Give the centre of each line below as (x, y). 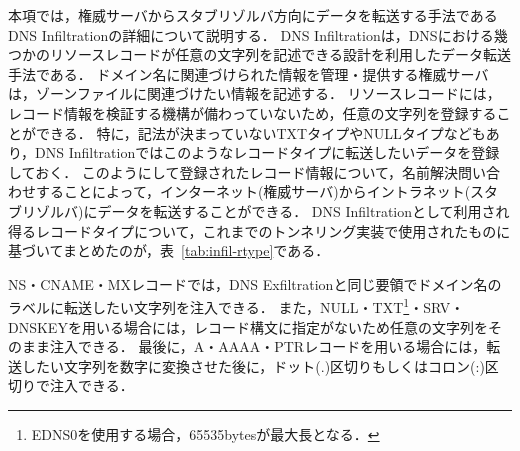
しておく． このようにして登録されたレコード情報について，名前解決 (233, 171)
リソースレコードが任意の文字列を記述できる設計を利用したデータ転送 (280, 54)
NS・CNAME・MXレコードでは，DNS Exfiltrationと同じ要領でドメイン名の (255, 283)
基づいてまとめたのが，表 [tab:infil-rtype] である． (169, 250)
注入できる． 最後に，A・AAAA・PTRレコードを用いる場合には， (268, 346)
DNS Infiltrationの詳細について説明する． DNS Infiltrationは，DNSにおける (251, 34)
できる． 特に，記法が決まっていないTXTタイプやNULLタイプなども (260, 132)
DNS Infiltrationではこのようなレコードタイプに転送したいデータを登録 (267, 152)
